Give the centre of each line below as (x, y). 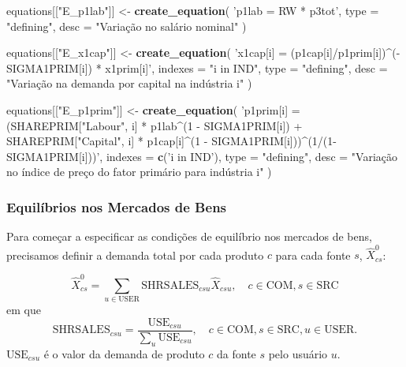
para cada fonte (313, 255)
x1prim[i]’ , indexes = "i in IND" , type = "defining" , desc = (246, 67)
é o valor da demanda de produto (124, 353)
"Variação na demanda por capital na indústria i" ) (129, 83)
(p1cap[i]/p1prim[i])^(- (345, 52)
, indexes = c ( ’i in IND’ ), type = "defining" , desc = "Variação (248, 156)
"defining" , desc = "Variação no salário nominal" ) (127, 26)
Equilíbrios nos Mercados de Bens (117, 206)
